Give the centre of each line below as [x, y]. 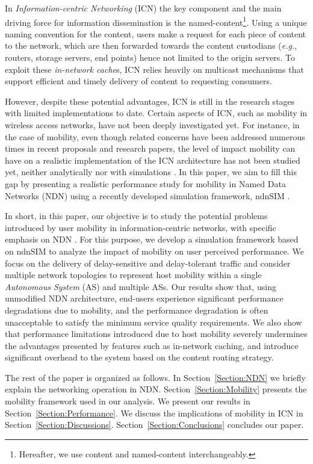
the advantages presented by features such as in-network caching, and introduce [152, 345]
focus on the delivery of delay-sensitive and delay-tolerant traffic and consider [148, 263]
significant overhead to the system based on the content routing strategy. [139, 357]
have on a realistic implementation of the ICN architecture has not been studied [153, 160]
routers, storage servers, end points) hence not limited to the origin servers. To [150, 57]
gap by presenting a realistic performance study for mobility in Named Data [145, 183]
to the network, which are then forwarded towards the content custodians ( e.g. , [151, 45]
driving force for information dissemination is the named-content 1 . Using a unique [156, 21]
